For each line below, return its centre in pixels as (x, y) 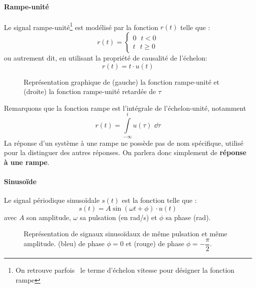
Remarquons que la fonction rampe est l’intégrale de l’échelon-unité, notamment (125, 108)
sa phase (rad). (188, 217)
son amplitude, (49, 217)
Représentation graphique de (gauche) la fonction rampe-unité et (122, 81)
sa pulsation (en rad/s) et (118, 217)
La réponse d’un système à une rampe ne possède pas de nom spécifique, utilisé (124, 143)
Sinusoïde (20, 181)
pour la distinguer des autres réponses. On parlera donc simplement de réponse (125, 152)
